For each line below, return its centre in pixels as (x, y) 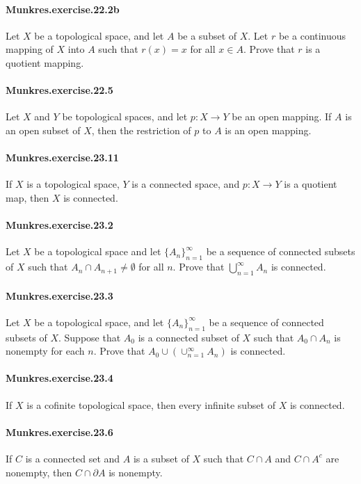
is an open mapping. (268, 130)
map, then (27, 197)
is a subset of (161, 458)
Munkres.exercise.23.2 (59, 225)
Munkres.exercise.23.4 (59, 378)
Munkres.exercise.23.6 (59, 431)
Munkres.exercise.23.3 (59, 295)
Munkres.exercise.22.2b (63, 9)
